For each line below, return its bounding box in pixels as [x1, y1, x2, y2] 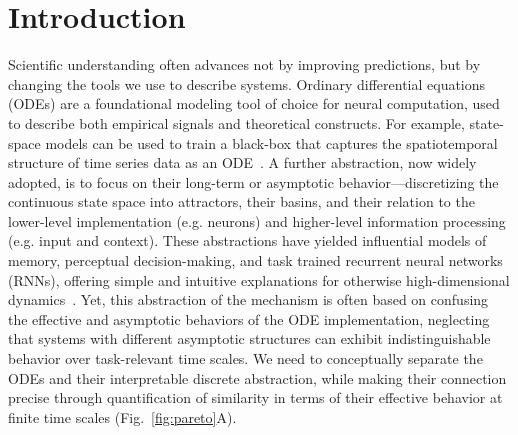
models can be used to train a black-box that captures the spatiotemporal [45, 132, 498, 153]
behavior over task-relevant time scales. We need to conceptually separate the [8, 348, 483, 369]
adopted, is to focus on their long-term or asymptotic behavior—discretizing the [8, 171, 499, 192]
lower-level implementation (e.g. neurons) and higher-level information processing [8, 210, 506, 231]
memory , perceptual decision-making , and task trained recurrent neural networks [8, 250, 503, 271]
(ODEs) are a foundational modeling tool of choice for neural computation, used [8, 93, 500, 114]
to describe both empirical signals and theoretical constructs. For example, [8, 112, 465, 133]
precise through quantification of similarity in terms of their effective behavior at [8, 387, 503, 408]
